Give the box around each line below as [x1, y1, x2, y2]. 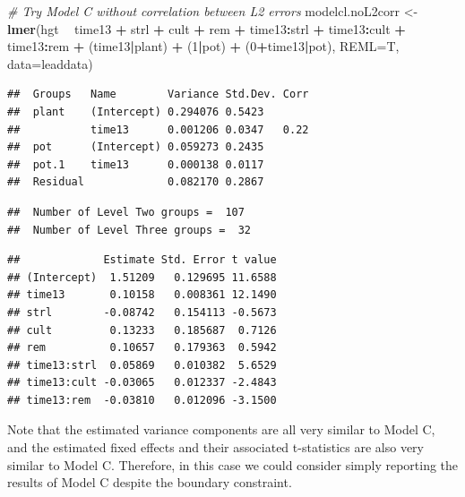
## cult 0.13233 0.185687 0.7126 [7, 323, 277, 337]
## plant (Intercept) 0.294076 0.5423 [7, 105, 264, 118]
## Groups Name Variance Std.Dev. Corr [7, 88, 309, 101]
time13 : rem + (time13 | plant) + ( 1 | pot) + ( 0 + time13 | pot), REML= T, [7, 37, 400, 56]
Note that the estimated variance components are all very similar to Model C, [7, 420, 435, 439]
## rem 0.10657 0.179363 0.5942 [7, 341, 277, 355]
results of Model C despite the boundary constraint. [7, 473, 292, 492]
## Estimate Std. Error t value [7, 253, 277, 267]
